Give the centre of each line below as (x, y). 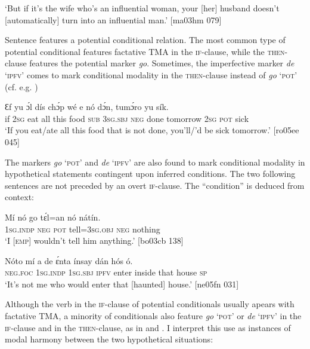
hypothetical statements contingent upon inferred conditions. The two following (150, 174)
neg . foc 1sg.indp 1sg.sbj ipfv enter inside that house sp (106, 272)
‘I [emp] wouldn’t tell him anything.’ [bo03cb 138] (94, 241)
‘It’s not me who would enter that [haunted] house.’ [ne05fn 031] (122, 284)
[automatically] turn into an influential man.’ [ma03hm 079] (113, 19)
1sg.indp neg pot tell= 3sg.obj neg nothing (83, 229)
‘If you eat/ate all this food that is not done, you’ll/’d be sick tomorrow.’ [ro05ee (152, 130)
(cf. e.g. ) (21, 86)
